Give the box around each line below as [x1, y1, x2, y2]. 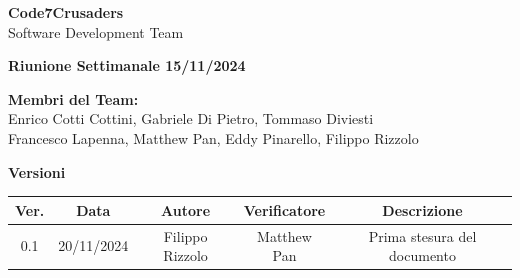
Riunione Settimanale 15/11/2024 [8, 55, 246, 76]
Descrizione [382, 199, 463, 220]
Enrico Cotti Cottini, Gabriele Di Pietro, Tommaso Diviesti [8, 108, 374, 129]
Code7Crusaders [8, 2, 124, 22]
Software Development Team [8, 21, 184, 42]
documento [389, 245, 456, 266]
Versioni [8, 161, 66, 182]
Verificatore [243, 199, 326, 220]
